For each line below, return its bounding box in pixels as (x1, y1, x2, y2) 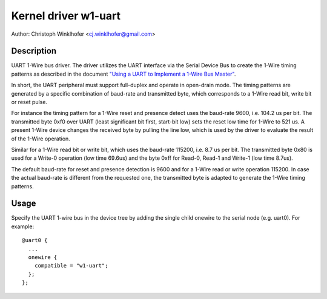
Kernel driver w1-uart (11, 9, 121, 22)
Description (11, 46, 57, 56)
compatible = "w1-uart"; (34, 262, 108, 269)
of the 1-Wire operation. (11, 135, 71, 142)
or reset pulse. (11, 99, 48, 106)
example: (11, 223, 35, 230)
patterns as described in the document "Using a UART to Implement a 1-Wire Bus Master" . (11, 70, 236, 77)
